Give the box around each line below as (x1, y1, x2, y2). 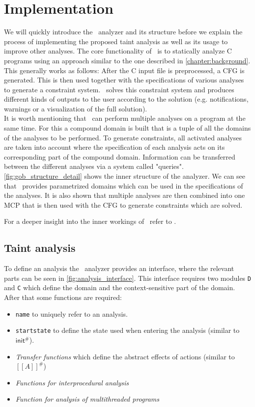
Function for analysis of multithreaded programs (15, 394, 160, 404)
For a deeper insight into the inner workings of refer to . (4, 216, 176, 226)
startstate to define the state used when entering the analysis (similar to (15, 325, 240, 335)
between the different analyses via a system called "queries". (4, 161, 184, 171)
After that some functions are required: (4, 292, 122, 302)
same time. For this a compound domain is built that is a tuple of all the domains (4, 123, 251, 133)
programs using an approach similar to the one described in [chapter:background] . (4, 55, 251, 65)
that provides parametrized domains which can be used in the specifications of (4, 180, 243, 190)
